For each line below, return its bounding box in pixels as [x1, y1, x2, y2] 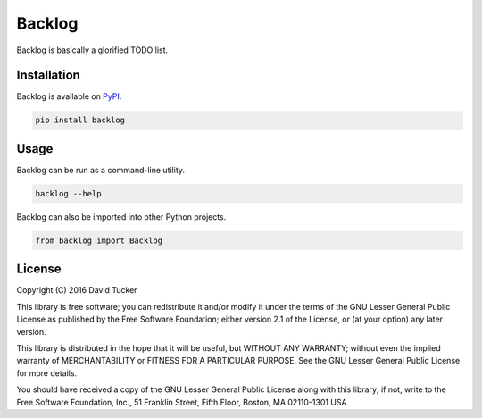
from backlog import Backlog [35, 235, 163, 246]
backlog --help [35, 188, 102, 198]
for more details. [16, 367, 78, 379]
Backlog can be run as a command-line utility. [16, 164, 186, 175]
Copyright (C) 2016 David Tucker [16, 285, 137, 296]
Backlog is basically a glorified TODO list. [16, 45, 169, 55]
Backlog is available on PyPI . [16, 91, 122, 102]
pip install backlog [35, 115, 125, 125]
